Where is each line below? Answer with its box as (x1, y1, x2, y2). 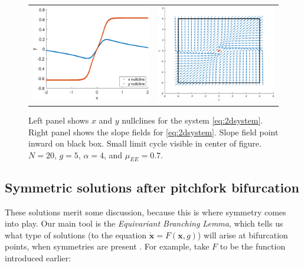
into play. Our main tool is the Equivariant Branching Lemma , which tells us (5, 217, 283, 230)
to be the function (220, 240, 286, 252)
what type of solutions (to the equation (5, 228, 147, 241)
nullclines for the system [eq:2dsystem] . (122, 114, 263, 126)
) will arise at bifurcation (197, 228, 288, 241)
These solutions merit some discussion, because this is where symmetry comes (5, 205, 286, 218)
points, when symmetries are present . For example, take (5, 240, 210, 252)
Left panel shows (28, 114, 89, 126)
